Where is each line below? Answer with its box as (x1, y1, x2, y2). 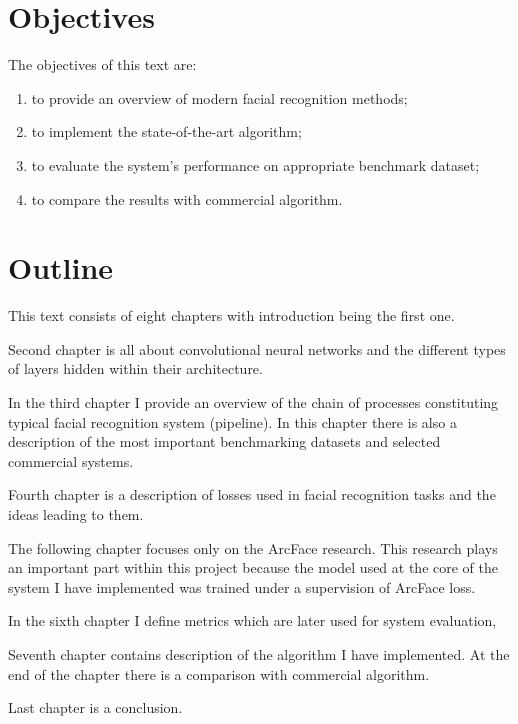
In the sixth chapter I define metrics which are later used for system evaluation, (8, 610, 497, 631)
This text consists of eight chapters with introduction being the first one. (8, 305, 455, 326)
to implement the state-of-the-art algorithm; (31, 121, 302, 142)
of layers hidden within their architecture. (8, 358, 263, 379)
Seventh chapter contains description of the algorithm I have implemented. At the (8, 643, 510, 664)
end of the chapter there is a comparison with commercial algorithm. (8, 663, 430, 684)
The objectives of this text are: (8, 54, 197, 75)
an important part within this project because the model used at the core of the (8, 557, 498, 578)
